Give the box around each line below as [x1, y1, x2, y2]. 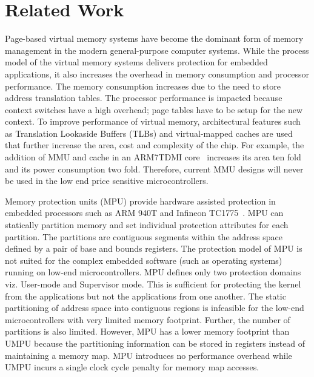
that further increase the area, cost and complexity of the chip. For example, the [5, 139, 304, 151]
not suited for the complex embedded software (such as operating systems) [5, 254, 282, 266]
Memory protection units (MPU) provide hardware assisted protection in [5, 194, 276, 207]
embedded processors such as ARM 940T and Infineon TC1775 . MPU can [5, 206, 284, 219]
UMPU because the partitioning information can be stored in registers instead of [5, 336, 306, 349]
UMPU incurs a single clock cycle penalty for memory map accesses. [5, 361, 259, 373]
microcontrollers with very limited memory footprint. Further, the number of [5, 313, 290, 326]
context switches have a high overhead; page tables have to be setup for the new [5, 103, 303, 116]
